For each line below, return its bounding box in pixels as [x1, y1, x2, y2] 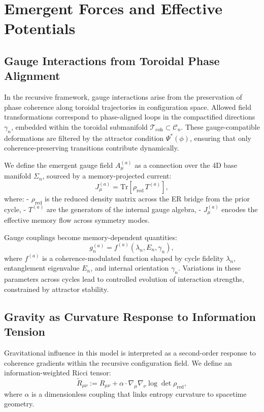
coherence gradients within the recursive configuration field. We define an [4, 357, 232, 368]
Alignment [4, 68, 60, 83]
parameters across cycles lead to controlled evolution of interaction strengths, [4, 274, 244, 284]
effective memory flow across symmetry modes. [4, 215, 150, 225]
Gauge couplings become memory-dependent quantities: [4, 231, 177, 242]
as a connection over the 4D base [135, 159, 238, 170]
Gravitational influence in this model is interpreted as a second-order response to [4, 347, 256, 358]
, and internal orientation [90, 262, 169, 273]
